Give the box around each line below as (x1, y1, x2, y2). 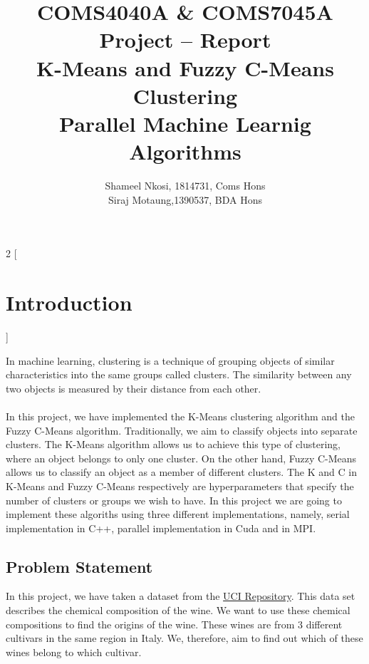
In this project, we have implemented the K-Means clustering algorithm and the (6, 408, 355, 423)
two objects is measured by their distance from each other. (6, 380, 261, 395)
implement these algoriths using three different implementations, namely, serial (6, 507, 350, 522)
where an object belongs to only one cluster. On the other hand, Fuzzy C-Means (6, 450, 357, 465)
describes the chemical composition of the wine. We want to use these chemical (6, 603, 350, 618)
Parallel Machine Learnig (59, 108, 311, 138)
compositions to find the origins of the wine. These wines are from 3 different (6, 616, 343, 631)
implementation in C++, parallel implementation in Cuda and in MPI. (6, 520, 316, 535)
